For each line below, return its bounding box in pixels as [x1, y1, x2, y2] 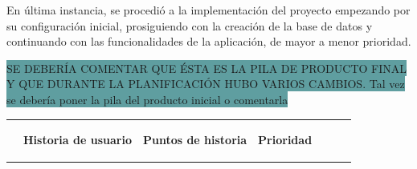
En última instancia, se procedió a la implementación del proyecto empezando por [6, 2, 411, 18]
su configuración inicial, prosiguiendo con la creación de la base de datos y [6, 17, 373, 34]
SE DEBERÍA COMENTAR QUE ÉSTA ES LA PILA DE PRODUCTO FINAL [6, 59, 407, 76]
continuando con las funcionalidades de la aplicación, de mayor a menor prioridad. [6, 33, 411, 50]
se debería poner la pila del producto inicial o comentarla [6, 91, 288, 107]
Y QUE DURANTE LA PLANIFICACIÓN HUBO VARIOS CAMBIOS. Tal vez [6, 75, 405, 92]
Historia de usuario [23, 131, 132, 148]
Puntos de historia [142, 131, 247, 148]
